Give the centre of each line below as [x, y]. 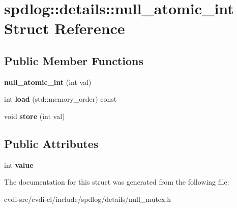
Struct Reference [65, 28]
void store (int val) [35, 116]
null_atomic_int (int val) [48, 82]
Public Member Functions [74, 60]
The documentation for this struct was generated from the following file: [117, 182]
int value [19, 165]
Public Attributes [51, 143]
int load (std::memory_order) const [61, 99]
